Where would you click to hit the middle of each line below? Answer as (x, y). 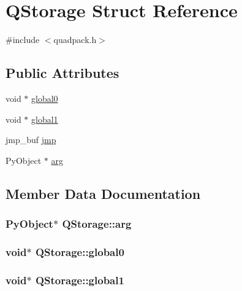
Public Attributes (62, 73)
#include (23, 40)
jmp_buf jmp (31, 140)
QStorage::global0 (80, 251)
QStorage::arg (97, 223)
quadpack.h (75, 40)
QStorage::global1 (80, 280)
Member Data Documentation (103, 193)
